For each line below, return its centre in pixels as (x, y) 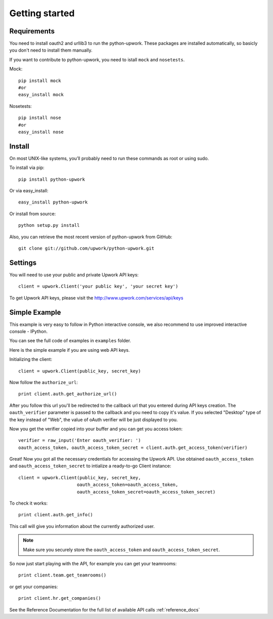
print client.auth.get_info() (56, 515)
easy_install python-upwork (53, 202)
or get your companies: (34, 587)
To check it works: (29, 503)
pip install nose (40, 118)
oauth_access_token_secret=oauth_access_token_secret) (146, 492)
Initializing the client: (31, 359)
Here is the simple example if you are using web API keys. (70, 350)
